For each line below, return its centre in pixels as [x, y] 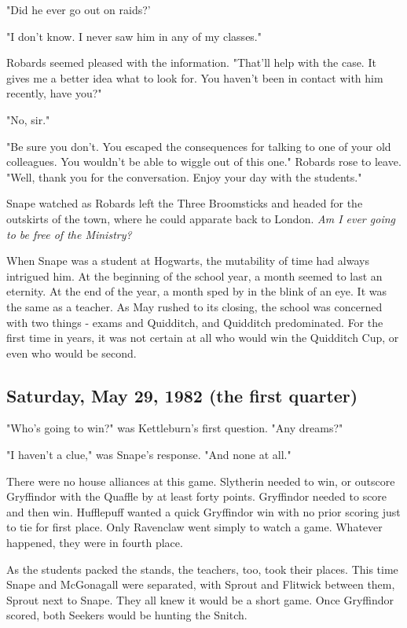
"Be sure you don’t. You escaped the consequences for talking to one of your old [199, 146]
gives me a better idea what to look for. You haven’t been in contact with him [195, 77]
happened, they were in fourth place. [95, 543]
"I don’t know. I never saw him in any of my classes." [134, 36]
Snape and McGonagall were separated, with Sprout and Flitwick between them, [201, 584]
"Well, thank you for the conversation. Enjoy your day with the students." [184, 176]
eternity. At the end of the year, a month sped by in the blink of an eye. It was [196, 291]
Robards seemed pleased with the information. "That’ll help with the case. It [191, 62]
